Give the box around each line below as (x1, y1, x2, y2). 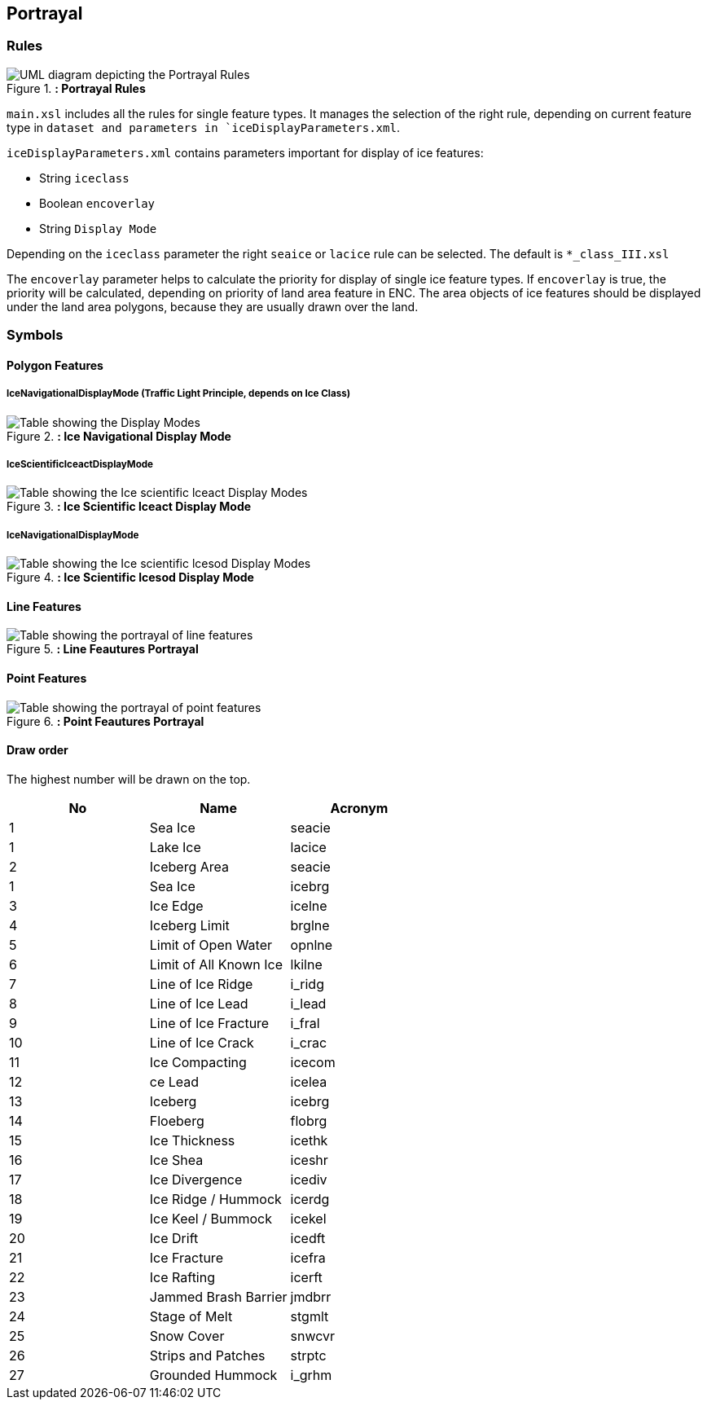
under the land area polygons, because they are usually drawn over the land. (7, 299, 419, 314)
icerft (290, 1268, 323, 1285)
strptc (290, 1347, 327, 1364)
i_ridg (290, 975, 324, 992)
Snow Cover (149, 1327, 225, 1344)
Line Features (7, 599, 81, 613)
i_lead (290, 995, 327, 1012)
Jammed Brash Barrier (149, 1288, 288, 1305)
